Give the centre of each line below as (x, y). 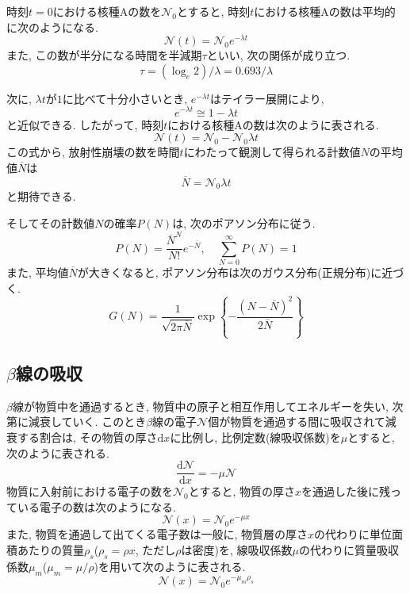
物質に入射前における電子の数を (90, 491)
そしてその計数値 (51, 222)
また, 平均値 (38, 272)
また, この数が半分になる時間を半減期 (104, 55)
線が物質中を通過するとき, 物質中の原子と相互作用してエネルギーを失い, (200, 406)
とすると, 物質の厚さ (241, 491)
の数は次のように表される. (310, 124)
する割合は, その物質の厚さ (87, 437)
